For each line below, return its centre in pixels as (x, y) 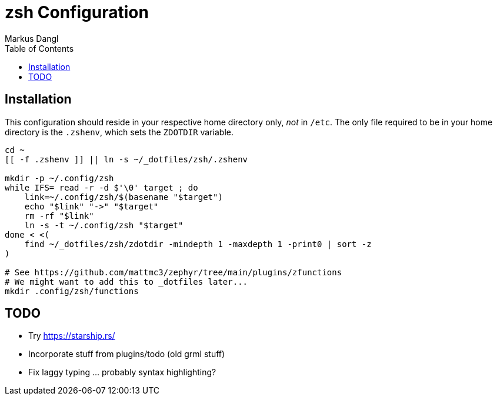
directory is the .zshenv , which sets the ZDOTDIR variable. (119, 132)
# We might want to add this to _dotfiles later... (126, 281)
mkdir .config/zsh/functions (72, 291)
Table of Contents (39, 48)
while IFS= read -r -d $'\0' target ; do (101, 187)
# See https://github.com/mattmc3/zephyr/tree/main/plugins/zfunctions (174, 272)
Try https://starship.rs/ (72, 336)
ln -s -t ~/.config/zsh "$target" (104, 225)
